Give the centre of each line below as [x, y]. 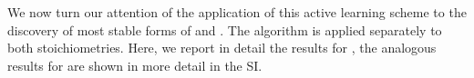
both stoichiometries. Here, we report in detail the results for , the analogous [222, 48]
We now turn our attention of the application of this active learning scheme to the [237, 12]
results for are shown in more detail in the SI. [135, 65]
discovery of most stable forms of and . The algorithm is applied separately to [225, 29]
